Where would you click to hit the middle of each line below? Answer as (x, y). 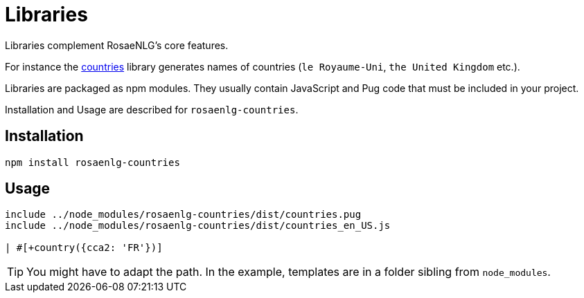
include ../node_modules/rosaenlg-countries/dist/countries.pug (183, 215)
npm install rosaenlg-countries (92, 162)
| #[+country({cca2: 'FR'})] (84, 248)
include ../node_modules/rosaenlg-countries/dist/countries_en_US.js (198, 226)
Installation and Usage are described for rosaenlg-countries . (152, 109)
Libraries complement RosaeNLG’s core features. (117, 45)
